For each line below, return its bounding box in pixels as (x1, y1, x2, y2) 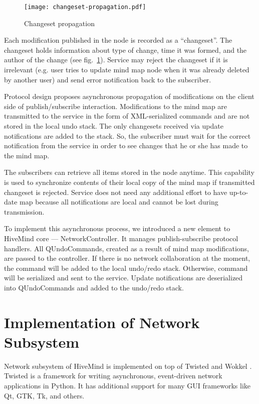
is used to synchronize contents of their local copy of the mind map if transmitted (4, 176, 255, 187)
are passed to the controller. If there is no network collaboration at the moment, (4, 253, 250, 263)
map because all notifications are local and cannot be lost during (20, 196, 218, 207)
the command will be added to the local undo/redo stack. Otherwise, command (4, 262, 248, 273)
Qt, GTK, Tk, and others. (4, 390, 85, 400)
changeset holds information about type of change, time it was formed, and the (4, 44, 247, 55)
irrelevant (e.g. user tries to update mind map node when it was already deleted (4, 64, 249, 75)
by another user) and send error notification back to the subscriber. (4, 74, 211, 84)
